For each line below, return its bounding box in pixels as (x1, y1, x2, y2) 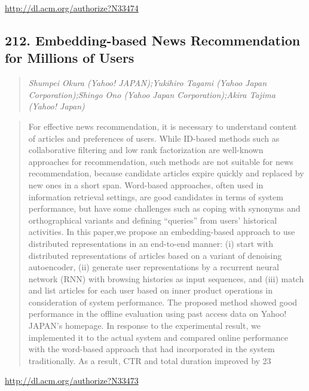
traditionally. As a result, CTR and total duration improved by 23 (28, 354, 271, 366)
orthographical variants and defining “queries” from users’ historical (28, 213, 277, 226)
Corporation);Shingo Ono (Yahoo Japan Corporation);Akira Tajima (28, 88, 276, 100)
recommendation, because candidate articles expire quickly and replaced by (28, 167, 304, 179)
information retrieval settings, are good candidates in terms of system (28, 190, 283, 203)
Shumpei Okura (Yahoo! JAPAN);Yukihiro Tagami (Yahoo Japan (28, 77, 267, 89)
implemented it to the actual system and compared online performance (28, 331, 289, 343)
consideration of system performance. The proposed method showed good (28, 295, 298, 308)
